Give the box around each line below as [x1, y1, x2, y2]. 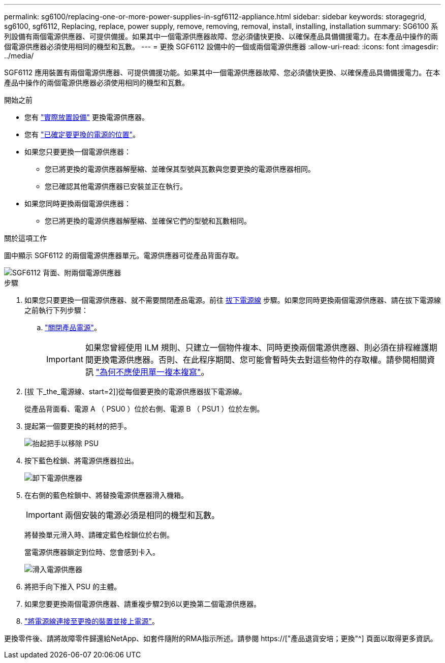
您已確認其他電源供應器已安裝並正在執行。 [45, 182, 187, 191]
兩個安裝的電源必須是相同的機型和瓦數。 [65, 510, 219, 520]
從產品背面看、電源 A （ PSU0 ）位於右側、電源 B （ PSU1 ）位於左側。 [24, 404, 264, 413]
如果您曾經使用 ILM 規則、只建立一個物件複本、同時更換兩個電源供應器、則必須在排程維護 [85, 342, 429, 353]
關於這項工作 [4, 234, 47, 242]
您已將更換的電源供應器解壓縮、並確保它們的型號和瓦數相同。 [45, 216, 251, 225]
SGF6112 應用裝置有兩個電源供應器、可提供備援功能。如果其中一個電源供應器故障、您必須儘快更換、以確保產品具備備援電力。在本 [4, 68, 440, 77]
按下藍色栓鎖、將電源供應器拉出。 [24, 456, 138, 465]
